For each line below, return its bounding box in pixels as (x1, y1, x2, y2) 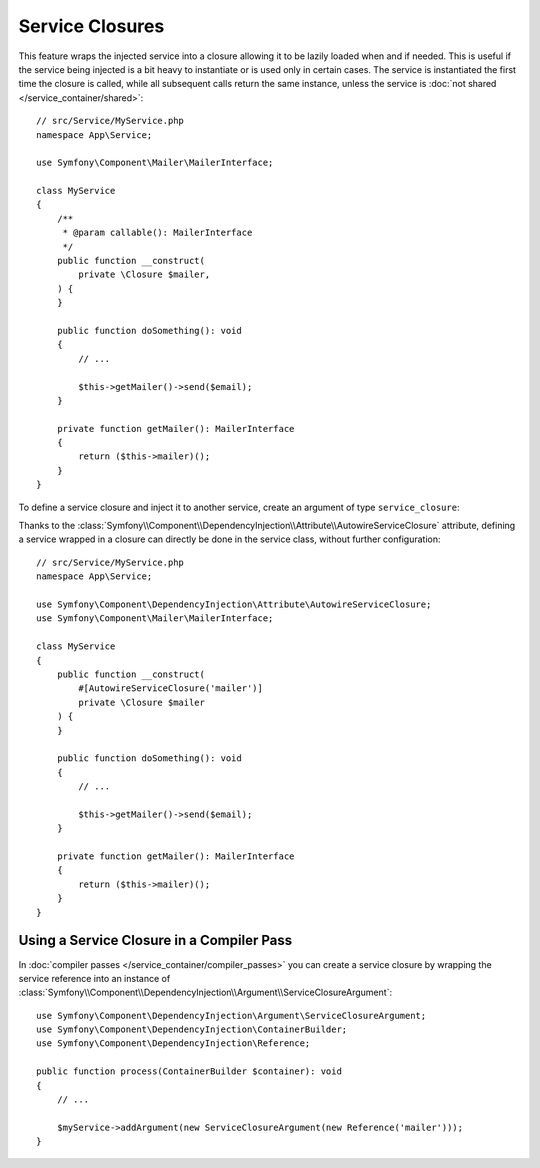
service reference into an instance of (18, 972, 171, 984)
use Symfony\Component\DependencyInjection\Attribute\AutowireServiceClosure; (36, 599, 432, 610)
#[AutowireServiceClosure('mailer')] (78, 683, 264, 694)
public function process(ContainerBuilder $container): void (36, 1066, 342, 1077)
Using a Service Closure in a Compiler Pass (18, 932, 293, 949)
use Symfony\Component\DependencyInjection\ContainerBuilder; (36, 1024, 348, 1035)
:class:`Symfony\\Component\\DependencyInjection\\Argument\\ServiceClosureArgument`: (18, 986, 393, 999)
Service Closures (18, 15, 165, 37)
